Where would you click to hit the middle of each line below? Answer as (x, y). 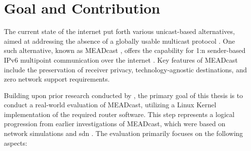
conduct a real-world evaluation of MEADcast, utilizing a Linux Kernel (110, 105)
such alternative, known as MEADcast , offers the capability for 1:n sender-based (125, 50)
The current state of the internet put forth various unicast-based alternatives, (119, 31)
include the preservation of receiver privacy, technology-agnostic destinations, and (125, 69)
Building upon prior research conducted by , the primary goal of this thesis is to (124, 95)
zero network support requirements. (57, 79)
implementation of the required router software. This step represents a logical (119, 114)
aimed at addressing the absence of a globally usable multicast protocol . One (119, 41)
